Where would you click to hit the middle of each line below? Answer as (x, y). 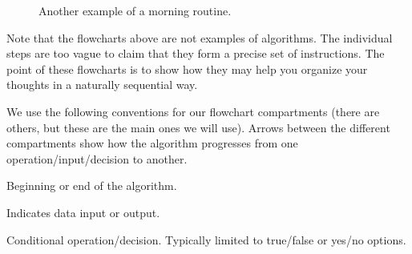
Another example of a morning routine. (135, 10)
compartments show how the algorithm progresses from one (152, 143)
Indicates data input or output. (83, 212)
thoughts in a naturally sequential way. (102, 85)
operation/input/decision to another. (97, 158)
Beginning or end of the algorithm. (92, 185)
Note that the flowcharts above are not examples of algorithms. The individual (200, 37)
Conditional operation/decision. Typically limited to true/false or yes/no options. (206, 239)
